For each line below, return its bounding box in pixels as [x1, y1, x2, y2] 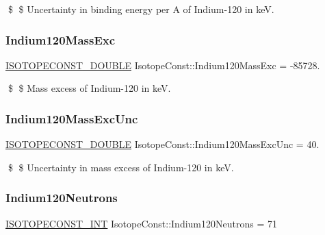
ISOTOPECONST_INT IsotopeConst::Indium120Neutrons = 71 [5, 216, 277, 230]
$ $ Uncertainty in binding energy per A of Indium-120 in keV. [8, 2, 274, 16]
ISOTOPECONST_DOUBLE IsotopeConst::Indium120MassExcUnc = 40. [5, 137, 320, 151]
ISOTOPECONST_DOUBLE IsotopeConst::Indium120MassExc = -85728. [5, 58, 320, 72]
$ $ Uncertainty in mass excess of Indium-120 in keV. [8, 160, 234, 174]
